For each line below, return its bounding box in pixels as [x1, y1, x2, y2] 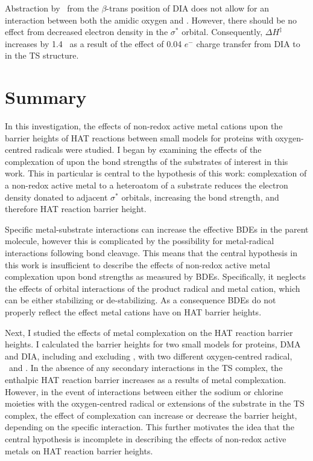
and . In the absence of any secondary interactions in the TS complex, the [8, 361, 283, 374]
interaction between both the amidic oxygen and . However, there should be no [5, 13, 297, 26]
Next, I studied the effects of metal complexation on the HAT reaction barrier [5, 326, 293, 338]
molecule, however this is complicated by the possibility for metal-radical [5, 234, 274, 247]
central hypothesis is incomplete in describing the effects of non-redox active [5, 432, 286, 445]
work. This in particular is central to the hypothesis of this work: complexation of [5, 167, 307, 179]
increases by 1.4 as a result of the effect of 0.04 [5, 37, 182, 50]
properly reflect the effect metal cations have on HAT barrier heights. [5, 306, 262, 318]
